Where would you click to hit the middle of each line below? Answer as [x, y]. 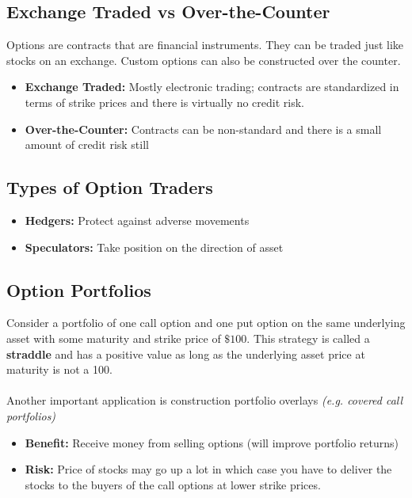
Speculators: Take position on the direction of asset [154, 247]
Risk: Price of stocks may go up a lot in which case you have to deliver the [208, 469]
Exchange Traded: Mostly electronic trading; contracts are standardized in [212, 87]
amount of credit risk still [87, 144]
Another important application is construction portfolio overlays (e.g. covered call [205, 400]
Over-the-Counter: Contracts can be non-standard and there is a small [203, 129]
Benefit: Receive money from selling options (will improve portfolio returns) [212, 442]
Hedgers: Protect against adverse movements [137, 220]
